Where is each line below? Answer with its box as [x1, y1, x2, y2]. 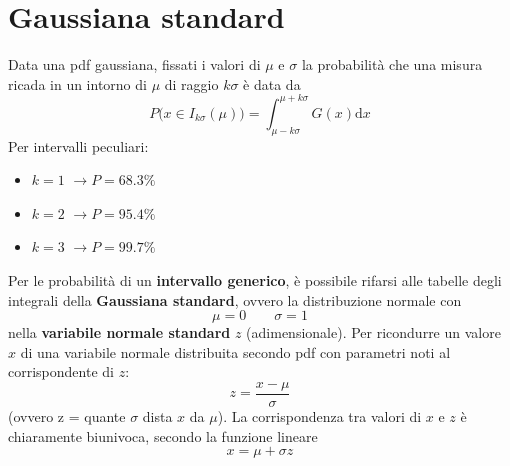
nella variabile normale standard [8, 322, 231, 343]
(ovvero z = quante [8, 406, 126, 427]
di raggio [164, 73, 219, 94]
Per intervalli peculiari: [8, 135, 149, 156]
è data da [243, 73, 301, 94]
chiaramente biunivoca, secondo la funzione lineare [8, 425, 318, 446]
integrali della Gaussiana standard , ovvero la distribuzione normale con [8, 289, 462, 310]
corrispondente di [8, 361, 114, 382]
